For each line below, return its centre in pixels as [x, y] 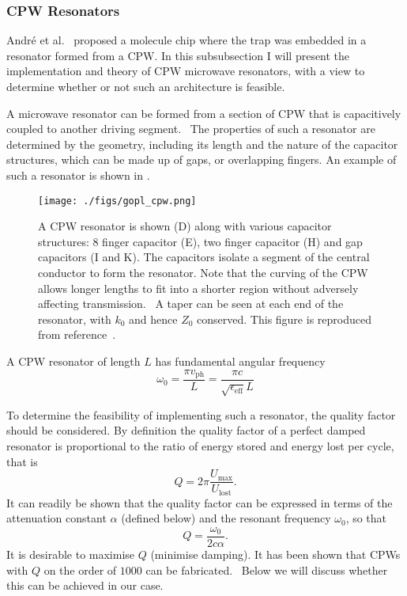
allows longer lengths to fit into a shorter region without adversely [198, 288]
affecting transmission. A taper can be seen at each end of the [191, 304]
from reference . [77, 334]
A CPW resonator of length [73, 361]
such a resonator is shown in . [78, 175]
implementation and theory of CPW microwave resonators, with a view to [186, 71]
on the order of [80, 569]
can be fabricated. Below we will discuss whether [267, 569]
